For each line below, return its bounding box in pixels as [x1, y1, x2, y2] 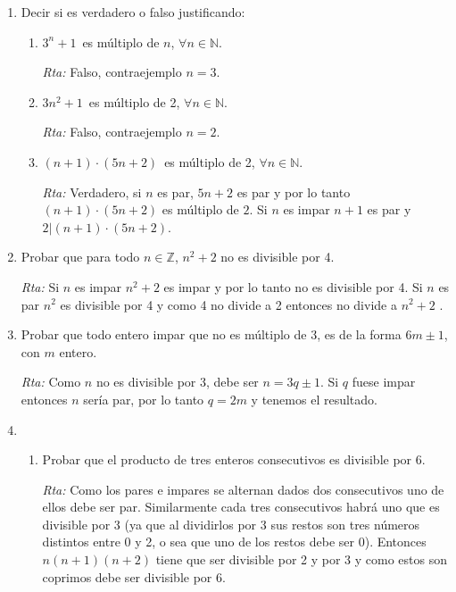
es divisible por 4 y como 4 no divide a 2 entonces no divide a [60, 295, 397, 313]
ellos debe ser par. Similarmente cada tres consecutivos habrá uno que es [42, 497, 440, 516]
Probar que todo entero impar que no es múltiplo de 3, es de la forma [21, 325, 402, 344]
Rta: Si [21, 277, 60, 296]
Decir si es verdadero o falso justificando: [21, 3, 245, 21]
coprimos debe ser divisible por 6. [42, 567, 226, 586]
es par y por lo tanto [236, 182, 351, 201]
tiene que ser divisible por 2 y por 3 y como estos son [155, 550, 448, 569]
